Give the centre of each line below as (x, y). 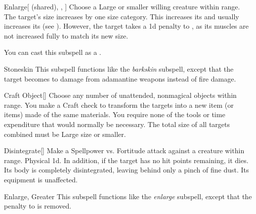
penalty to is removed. (38, 206)
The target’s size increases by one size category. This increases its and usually (122, 16)
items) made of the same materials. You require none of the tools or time (115, 114)
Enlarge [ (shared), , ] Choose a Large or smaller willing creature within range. (122, 6)
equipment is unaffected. (41, 179)
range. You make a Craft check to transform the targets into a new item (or (119, 105)
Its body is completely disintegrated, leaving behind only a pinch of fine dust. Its (127, 170)
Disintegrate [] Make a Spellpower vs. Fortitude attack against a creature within (124, 150)
